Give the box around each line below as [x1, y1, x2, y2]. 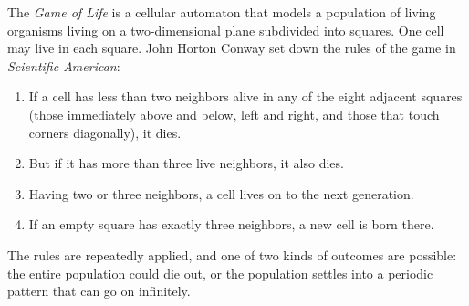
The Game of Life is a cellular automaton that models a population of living [7, 3, 436, 21]
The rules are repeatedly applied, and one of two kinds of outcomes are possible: [7, 245, 457, 264]
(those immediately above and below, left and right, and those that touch [28, 104, 440, 123]
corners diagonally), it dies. [28, 122, 182, 142]
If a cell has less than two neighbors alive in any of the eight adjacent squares [28, 87, 463, 106]
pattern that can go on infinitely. [7, 281, 191, 301]
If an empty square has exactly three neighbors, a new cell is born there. [28, 215, 434, 234]
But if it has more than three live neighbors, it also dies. [28, 153, 344, 173]
